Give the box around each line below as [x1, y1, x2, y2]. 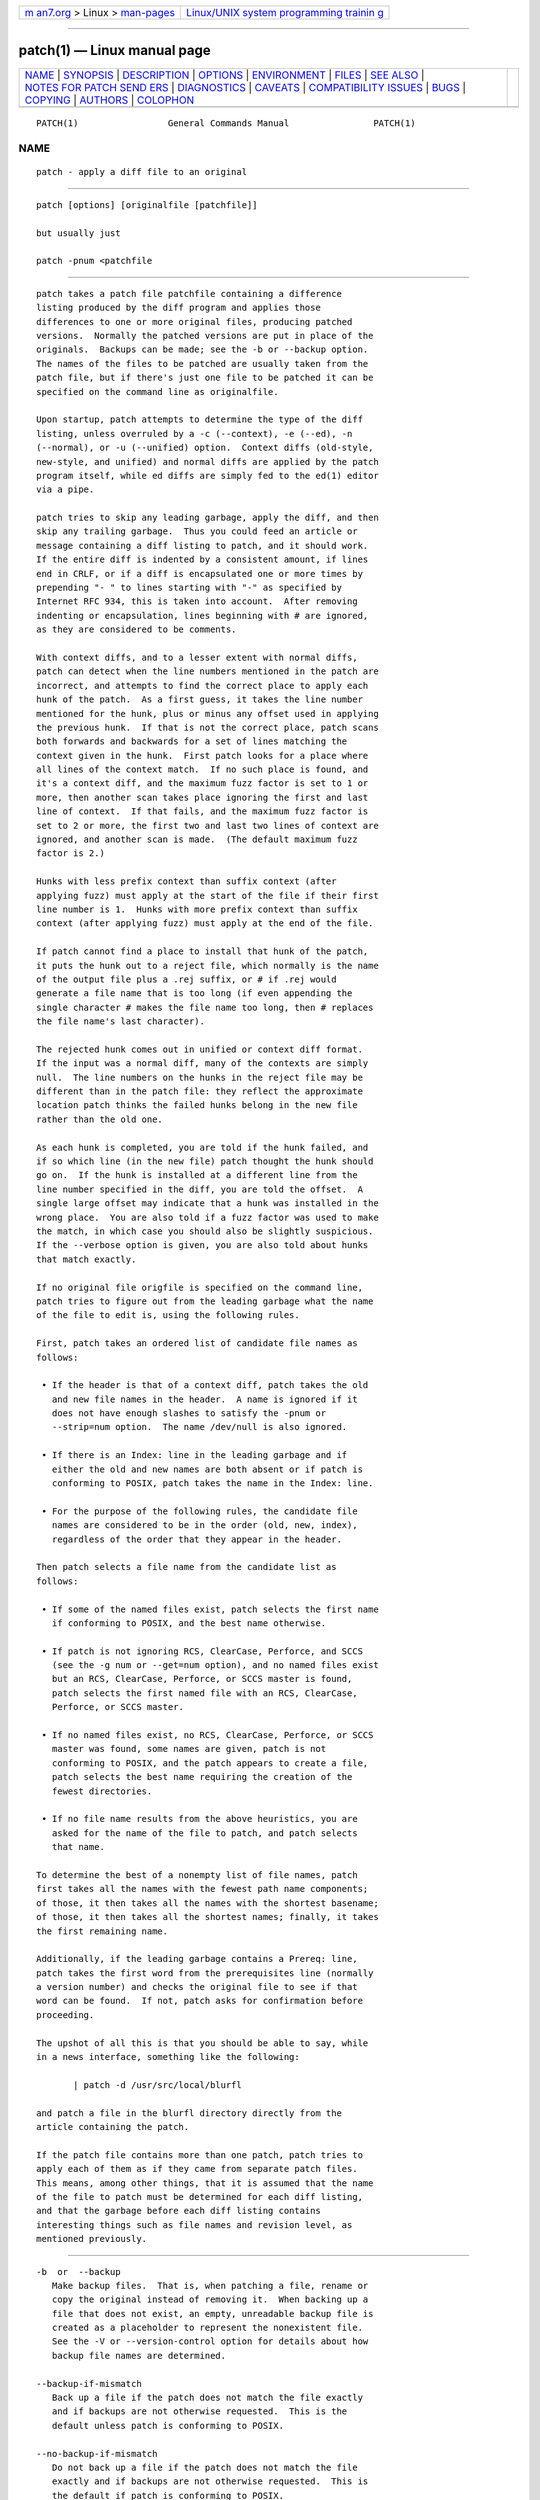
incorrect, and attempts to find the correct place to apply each [36, 680, 369, 691]
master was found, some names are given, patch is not [51, 1743, 327, 1755]
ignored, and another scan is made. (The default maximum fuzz [36, 834, 359, 845]
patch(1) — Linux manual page [18, 42, 212, 59]
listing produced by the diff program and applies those [36, 302, 322, 314]
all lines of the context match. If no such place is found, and [36, 764, 369, 775]
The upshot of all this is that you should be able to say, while [36, 2037, 369, 2049]
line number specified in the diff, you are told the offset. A [36, 1183, 364, 1195]
